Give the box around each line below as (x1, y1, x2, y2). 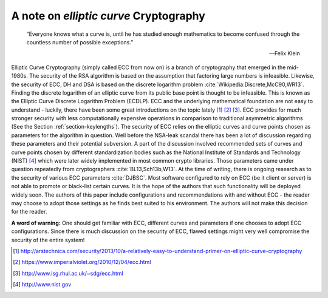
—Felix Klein (269, 50, 300, 57)
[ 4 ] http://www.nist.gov (13, 281, 72, 288)
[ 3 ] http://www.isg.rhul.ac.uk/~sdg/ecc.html (13, 269, 124, 277)
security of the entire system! (11, 236, 85, 243)
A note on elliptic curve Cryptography (11, 9, 206, 22)
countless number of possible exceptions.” (26, 38, 134, 46)
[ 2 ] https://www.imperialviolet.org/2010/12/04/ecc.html (13, 259, 151, 266)
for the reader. (11, 208, 47, 215)
